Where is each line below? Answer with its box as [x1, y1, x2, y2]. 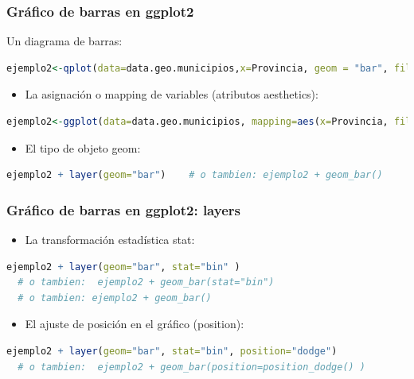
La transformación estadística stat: [25, 231, 195, 247]
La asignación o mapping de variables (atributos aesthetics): [25, 86, 318, 102]
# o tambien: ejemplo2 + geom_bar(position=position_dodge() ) [18, 361, 366, 373]
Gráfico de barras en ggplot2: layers [6, 199, 240, 219]
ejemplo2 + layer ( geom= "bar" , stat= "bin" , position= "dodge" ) [6, 345, 338, 357]
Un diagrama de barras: [6, 33, 123, 49]
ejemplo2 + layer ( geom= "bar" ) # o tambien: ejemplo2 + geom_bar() [6, 169, 383, 181]
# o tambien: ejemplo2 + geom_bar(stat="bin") [18, 277, 275, 288]
